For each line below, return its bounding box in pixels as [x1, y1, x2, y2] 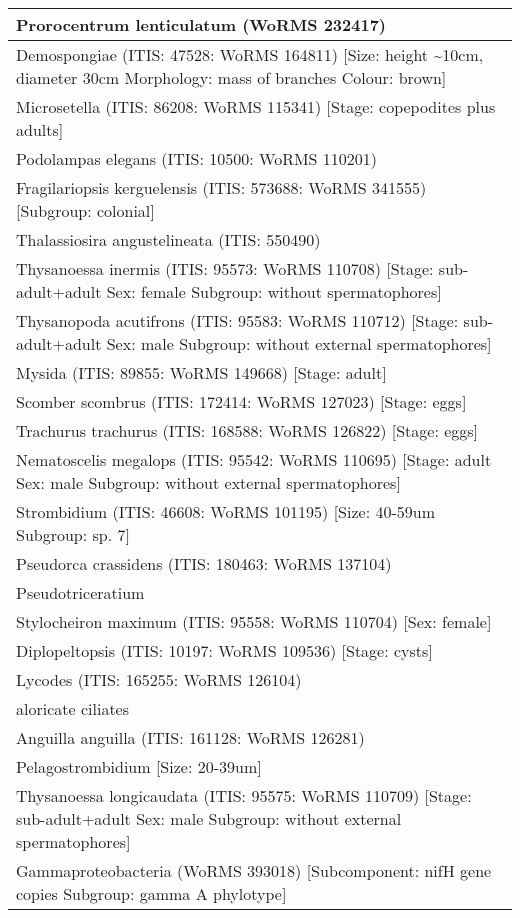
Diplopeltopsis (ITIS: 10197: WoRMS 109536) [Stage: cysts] [16, 639, 433, 662]
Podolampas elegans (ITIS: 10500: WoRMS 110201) [16, 147, 378, 170]
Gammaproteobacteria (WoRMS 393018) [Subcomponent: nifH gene [16, 859, 492, 882]
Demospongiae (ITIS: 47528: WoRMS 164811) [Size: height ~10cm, [16, 43, 484, 66]
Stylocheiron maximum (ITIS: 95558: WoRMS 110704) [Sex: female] [16, 610, 492, 633]
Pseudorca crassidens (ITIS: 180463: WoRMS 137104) [16, 552, 392, 575]
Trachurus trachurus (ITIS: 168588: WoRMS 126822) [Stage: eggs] [16, 419, 479, 442]
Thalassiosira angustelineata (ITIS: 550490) [16, 228, 321, 251]
